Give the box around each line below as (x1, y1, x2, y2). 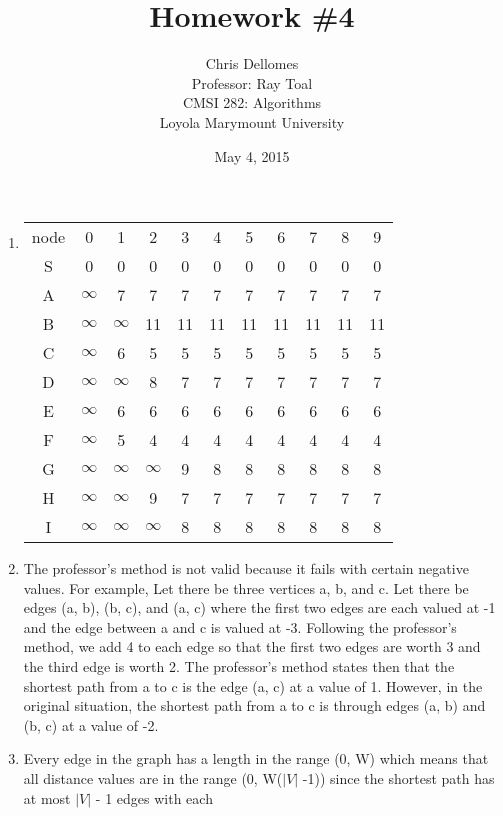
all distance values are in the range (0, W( (23, 768, 283, 789)
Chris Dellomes (205, 53, 299, 74)
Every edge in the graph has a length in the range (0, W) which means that (23, 748, 489, 769)
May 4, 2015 (214, 145, 290, 166)
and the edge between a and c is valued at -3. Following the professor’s (23, 616, 457, 637)
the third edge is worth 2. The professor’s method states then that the (23, 656, 455, 677)
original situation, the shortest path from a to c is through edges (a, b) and (23, 695, 486, 716)
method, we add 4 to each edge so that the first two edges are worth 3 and (23, 636, 481, 657)
